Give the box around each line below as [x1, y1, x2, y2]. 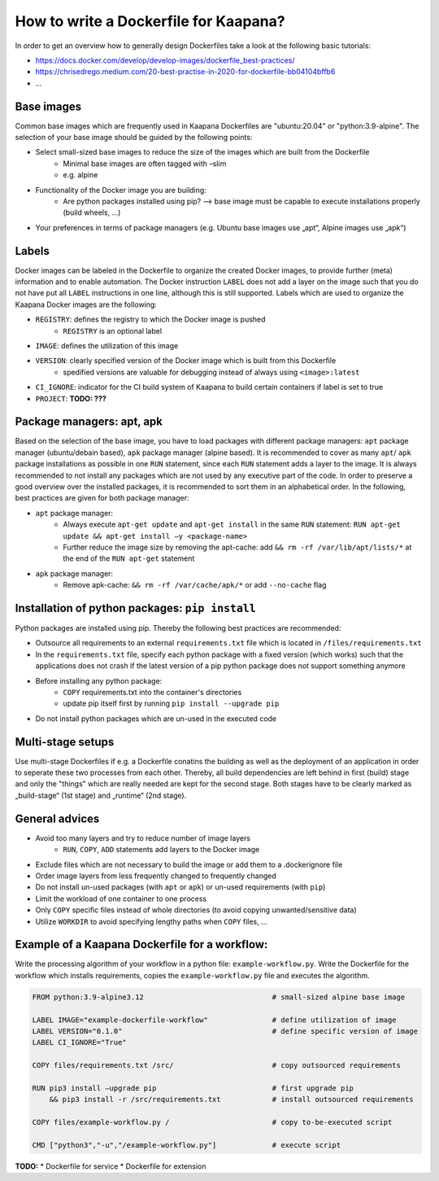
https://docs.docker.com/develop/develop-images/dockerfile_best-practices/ [35, 55, 295, 65]
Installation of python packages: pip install [15, 601, 256, 615]
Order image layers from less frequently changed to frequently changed [35, 871, 276, 881]
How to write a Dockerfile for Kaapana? [15, 12, 285, 30]
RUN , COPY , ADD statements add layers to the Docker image [63, 845, 260, 855]
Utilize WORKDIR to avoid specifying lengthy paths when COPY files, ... [35, 916, 267, 926]
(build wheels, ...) [63, 208, 121, 217]
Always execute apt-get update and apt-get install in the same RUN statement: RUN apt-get [63, 519, 402, 529]
